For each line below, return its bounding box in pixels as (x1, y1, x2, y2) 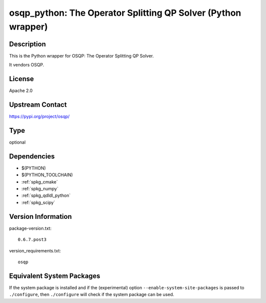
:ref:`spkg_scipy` (21, 199, 55, 205)
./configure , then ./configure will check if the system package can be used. (9, 292, 174, 298)
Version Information (9, 212, 72, 221)
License (9, 75, 34, 83)
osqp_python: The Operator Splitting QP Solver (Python (9, 7, 241, 18)
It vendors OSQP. (9, 62, 44, 68)
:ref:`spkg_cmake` (21, 179, 58, 184)
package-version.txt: (9, 225, 52, 231)
